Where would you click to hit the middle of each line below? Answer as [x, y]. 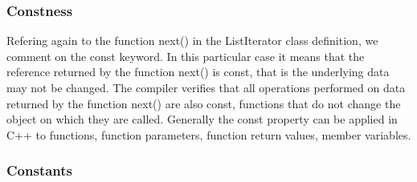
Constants [40, 170]
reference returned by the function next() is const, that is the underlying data [198, 72]
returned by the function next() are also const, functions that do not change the [204, 103]
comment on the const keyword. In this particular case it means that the [186, 56]
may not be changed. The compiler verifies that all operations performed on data [206, 87]
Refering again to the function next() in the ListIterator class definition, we [192, 40]
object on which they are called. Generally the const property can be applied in [202, 119]
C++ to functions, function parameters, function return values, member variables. [209, 134]
